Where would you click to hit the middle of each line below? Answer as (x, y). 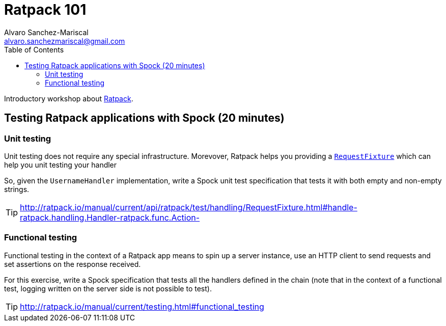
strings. (17, 189)
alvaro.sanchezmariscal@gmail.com (65, 41)
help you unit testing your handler (61, 165)
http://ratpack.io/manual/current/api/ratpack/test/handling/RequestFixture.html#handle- (189, 207)
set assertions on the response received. (73, 264)
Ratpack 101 (45, 10)
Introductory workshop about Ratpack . (69, 98)
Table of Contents (34, 49)
